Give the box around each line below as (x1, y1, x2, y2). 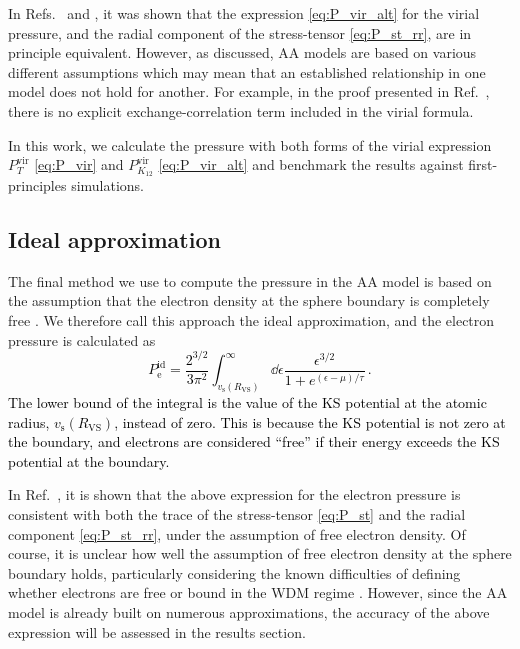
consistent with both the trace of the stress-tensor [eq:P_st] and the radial (8, 503, 466, 524)
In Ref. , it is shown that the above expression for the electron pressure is (8, 484, 461, 505)
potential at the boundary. (8, 450, 170, 471)
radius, (8, 411, 50, 432)
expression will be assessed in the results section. (8, 621, 306, 642)
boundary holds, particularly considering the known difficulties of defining (8, 562, 461, 583)
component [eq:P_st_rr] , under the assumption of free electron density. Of (8, 523, 466, 544)
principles (8, 175, 67, 196)
